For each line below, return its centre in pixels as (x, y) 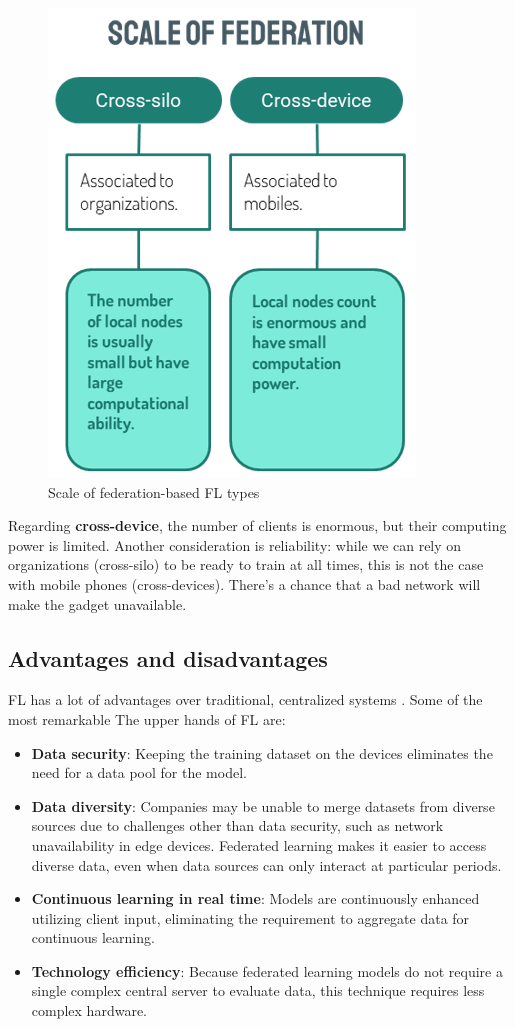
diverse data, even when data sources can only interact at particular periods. (266, 864)
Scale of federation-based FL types (154, 491)
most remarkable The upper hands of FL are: (147, 718)
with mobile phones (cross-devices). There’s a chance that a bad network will (244, 583)
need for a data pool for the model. (139, 772)
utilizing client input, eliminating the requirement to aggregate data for (250, 917)
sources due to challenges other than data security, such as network (237, 825)
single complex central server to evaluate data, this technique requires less (258, 990)
